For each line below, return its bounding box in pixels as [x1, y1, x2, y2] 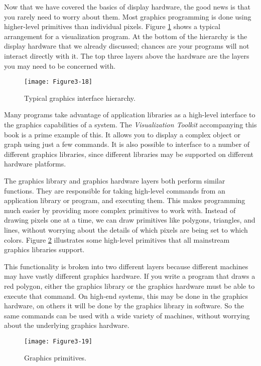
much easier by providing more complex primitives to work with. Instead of [4, 205, 236, 215]
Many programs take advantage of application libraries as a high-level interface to [4, 109, 255, 120]
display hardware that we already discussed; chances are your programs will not [4, 41, 249, 51]
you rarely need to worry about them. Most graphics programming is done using [4, 11, 251, 22]
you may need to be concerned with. [4, 60, 116, 71]
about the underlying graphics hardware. [4, 320, 129, 330]
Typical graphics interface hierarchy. [24, 92, 136, 103]
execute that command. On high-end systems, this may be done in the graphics [4, 290, 248, 301]
